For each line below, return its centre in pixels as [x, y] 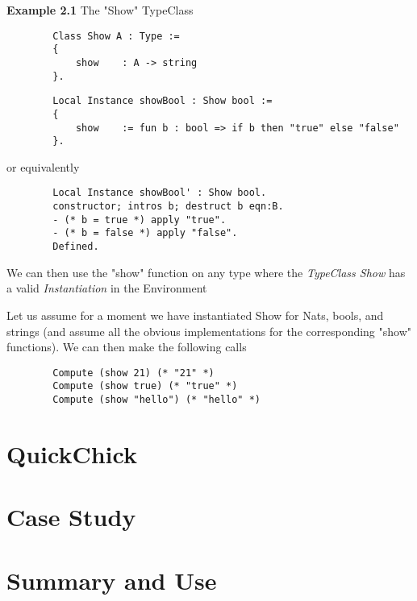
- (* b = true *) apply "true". [140, 220]
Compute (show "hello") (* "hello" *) [156, 400]
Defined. [76, 247]
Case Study [71, 517]
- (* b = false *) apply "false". [145, 233]
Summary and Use [112, 580]
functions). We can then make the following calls [127, 347]
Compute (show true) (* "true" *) [145, 386]
